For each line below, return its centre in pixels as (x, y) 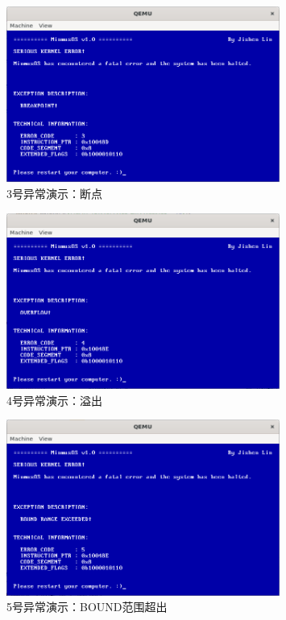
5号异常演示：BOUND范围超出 (87, 607)
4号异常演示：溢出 (54, 400)
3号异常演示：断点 (54, 194)
